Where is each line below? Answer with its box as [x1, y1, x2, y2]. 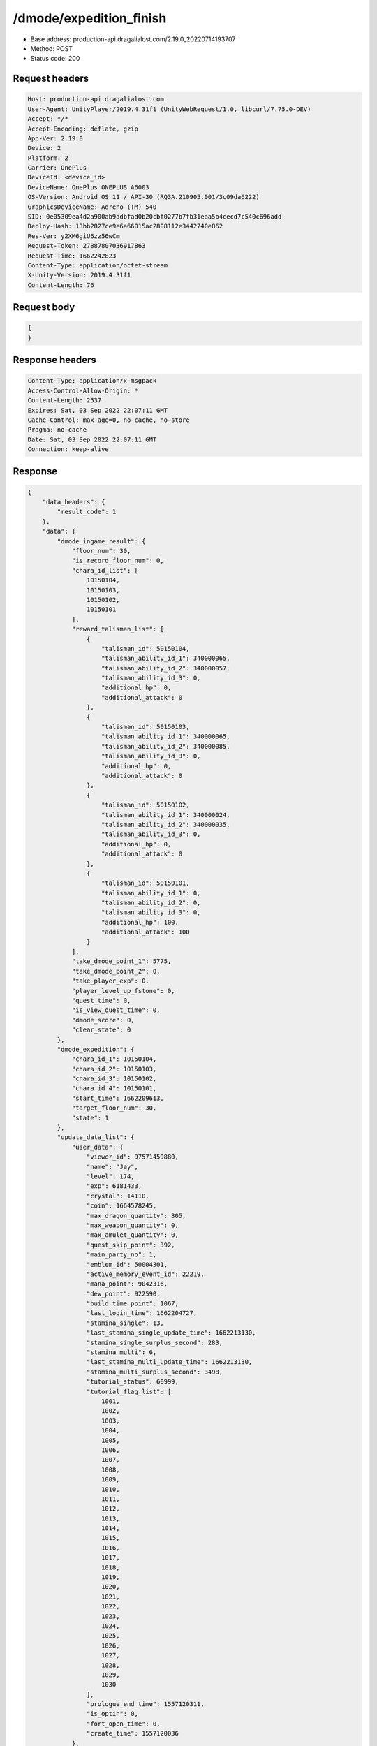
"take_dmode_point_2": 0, [71, 967, 161, 975]
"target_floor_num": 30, [71, 1104, 157, 1112]
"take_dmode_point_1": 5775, [71, 958, 172, 965]
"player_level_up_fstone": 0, [71, 987, 175, 995]
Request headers [13, 73, 89, 85]
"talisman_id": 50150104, [101, 645, 190, 652]
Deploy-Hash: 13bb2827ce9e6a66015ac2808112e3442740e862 [27, 222, 223, 230]
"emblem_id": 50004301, [86, 1261, 168, 1268]
